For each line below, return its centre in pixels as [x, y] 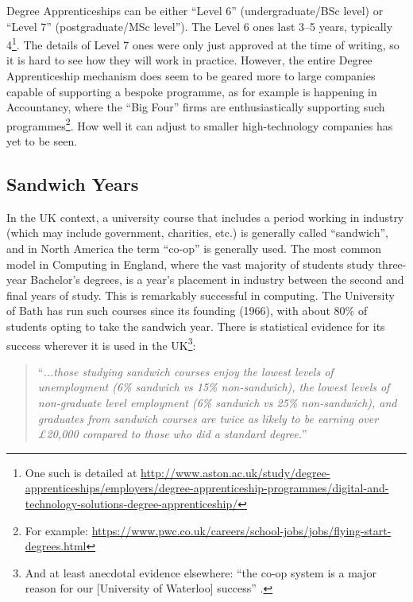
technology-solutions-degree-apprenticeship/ [131, 504]
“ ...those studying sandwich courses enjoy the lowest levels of [185, 371]
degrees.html [56, 546]
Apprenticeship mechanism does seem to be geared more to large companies [191, 76]
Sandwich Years [73, 184]
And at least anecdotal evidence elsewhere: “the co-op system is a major [201, 572]
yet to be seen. [42, 141]
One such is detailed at [81, 472]
